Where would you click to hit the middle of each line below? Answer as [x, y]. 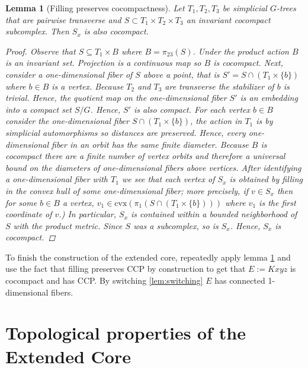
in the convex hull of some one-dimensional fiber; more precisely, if [127, 190]
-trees [286, 8]
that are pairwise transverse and [63, 19]
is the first [277, 202]
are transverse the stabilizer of [219, 86]
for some [21, 202]
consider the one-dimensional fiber [67, 121]
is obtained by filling [266, 179]
